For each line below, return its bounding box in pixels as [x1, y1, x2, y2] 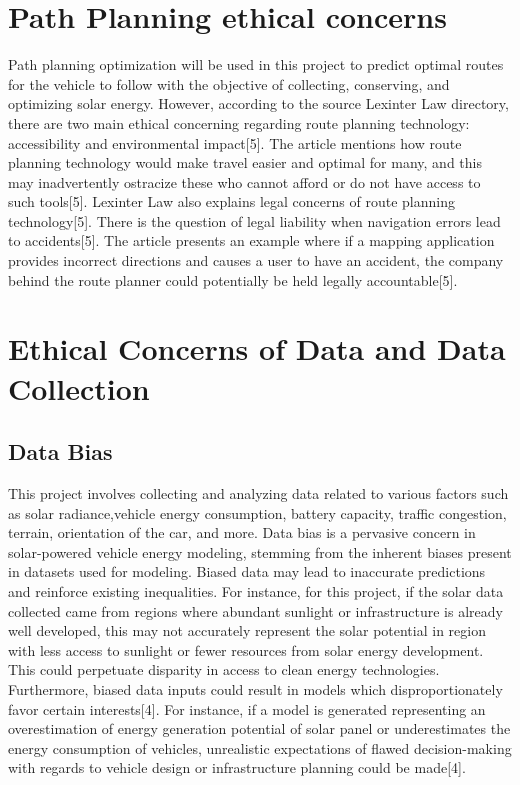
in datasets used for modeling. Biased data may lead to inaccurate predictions [8, 561, 486, 582]
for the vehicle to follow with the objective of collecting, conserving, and [8, 73, 450, 94]
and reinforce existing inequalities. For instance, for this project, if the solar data [8, 580, 504, 601]
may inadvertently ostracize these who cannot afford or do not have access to [8, 171, 481, 192]
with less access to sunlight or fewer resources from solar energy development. [8, 639, 484, 660]
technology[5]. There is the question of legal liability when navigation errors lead [8, 210, 501, 231]
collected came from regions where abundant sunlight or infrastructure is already [8, 600, 503, 621]
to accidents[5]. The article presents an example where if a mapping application [8, 230, 495, 251]
